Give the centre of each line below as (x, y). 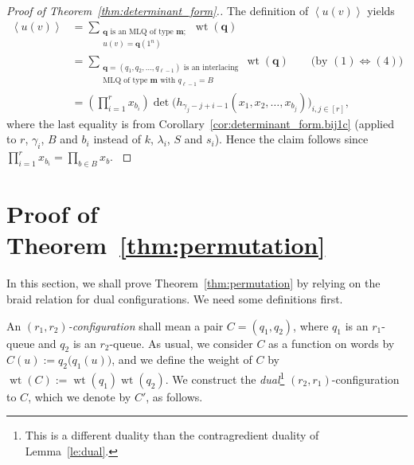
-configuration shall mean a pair (146, 325)
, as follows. (174, 396)
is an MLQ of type (142, 31)
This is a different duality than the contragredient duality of (172, 435)
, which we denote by (80, 396)
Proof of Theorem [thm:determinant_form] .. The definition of (158, 10)
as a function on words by (332, 343)
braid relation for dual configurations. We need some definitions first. (175, 298)
